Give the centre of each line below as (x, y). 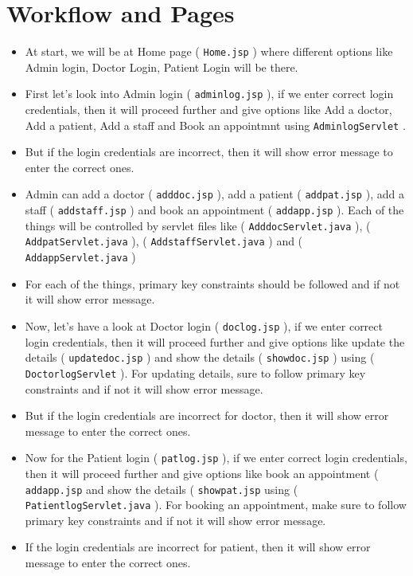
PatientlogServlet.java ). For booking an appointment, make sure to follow (216, 505)
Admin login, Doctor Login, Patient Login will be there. (162, 67)
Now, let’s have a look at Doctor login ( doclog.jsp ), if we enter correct (204, 325)
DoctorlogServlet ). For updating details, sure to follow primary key (195, 372)
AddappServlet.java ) (80, 257)
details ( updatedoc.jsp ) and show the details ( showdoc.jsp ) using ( (200, 357)
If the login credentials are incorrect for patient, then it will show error (198, 547)
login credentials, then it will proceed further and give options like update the (215, 341)
